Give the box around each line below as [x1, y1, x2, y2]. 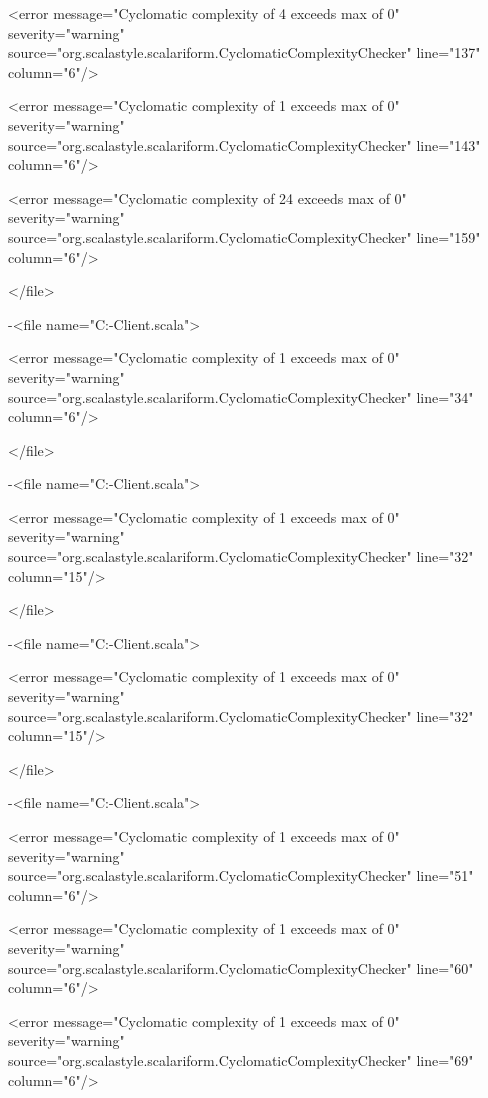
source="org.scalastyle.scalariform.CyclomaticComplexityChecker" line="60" [8, 957, 474, 978]
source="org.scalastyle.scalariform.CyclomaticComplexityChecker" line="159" [8, 226, 481, 247]
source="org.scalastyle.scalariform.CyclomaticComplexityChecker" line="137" [8, 42, 481, 63]
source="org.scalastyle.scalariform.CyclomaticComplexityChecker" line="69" [8, 1049, 474, 1070]
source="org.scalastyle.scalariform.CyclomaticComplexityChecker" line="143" [8, 134, 481, 155]
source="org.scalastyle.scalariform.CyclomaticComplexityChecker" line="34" [8, 386, 474, 407]
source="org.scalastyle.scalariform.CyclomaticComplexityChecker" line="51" [8, 865, 474, 886]
